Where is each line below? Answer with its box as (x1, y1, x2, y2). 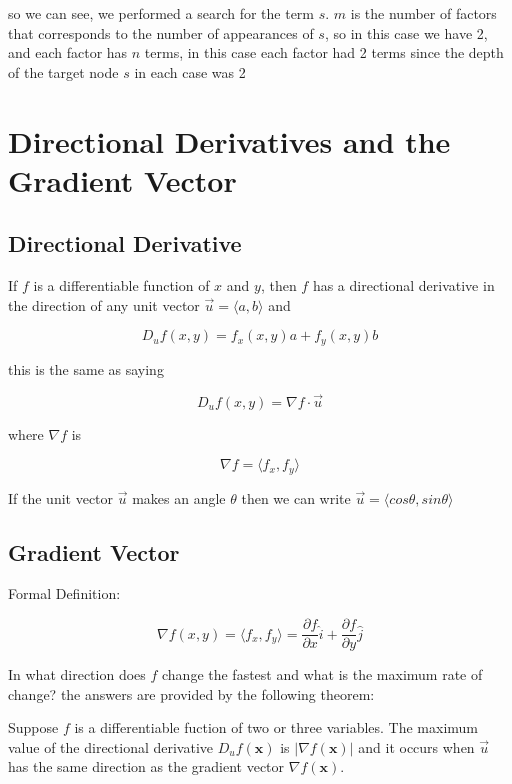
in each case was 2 (134, 61, 246, 82)
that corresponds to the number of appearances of (8, 22, 314, 43)
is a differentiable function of (33, 275, 210, 296)
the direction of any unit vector (8, 294, 200, 315)
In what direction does (8, 664, 146, 685)
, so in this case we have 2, (324, 22, 488, 43)
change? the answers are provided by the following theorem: (8, 683, 375, 704)
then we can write (241, 487, 351, 508)
